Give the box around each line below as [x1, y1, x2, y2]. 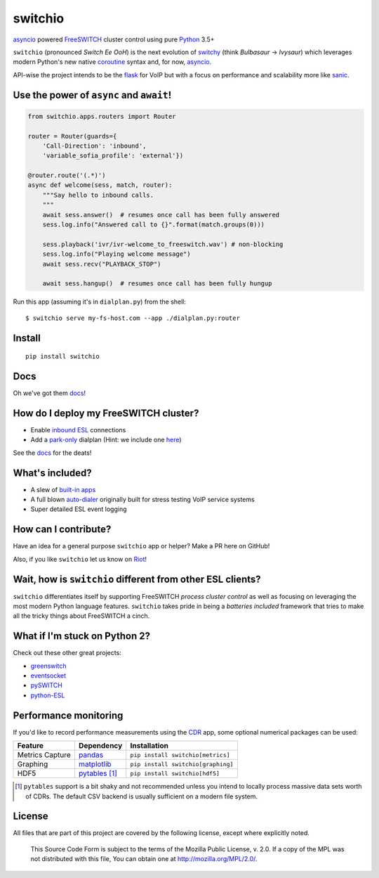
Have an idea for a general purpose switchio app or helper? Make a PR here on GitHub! [13, 542, 270, 550]
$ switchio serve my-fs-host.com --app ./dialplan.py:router [25, 314, 240, 322]
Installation [130, 741, 168, 751]
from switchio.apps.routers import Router [27, 112, 176, 120]
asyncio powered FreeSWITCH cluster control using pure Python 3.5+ [13, 35, 215, 44]
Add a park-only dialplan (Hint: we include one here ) [30, 436, 182, 444]
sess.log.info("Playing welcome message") [42, 250, 191, 258]
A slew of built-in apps [30, 485, 96, 493]
